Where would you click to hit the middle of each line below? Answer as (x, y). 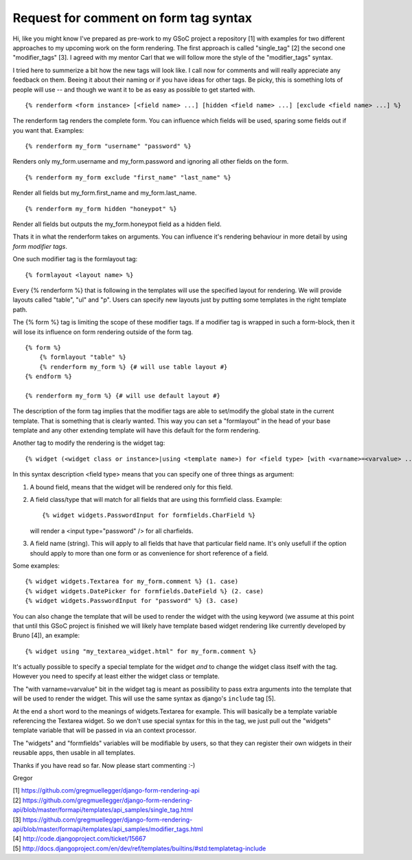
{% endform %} (48, 377)
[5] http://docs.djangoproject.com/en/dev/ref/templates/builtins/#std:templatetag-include (139, 848)
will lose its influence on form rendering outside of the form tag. (103, 332)
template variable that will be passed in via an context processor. (104, 730)
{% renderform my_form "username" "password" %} (108, 146)
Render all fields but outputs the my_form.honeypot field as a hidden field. (117, 224)
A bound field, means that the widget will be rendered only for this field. (131, 487)
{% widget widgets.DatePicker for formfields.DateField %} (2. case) (145, 591)
